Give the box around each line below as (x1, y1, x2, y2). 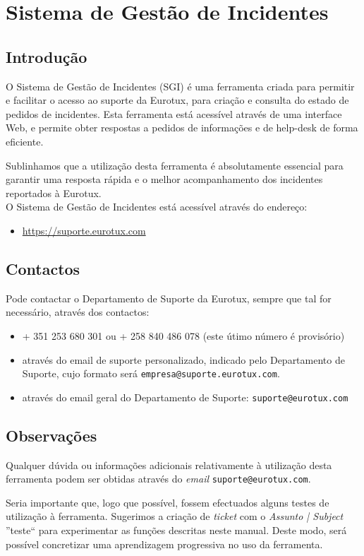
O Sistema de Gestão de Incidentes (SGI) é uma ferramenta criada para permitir (6, 78, 355, 93)
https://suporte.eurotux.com (22, 223, 146, 237)
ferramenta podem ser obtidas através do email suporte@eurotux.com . (6, 471, 311, 486)
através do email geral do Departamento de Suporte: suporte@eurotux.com (22, 389, 348, 404)
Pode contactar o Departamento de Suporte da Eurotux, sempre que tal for (6, 290, 332, 305)
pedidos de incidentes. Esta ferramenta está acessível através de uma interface (6, 106, 342, 121)
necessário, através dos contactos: (6, 304, 150, 319)
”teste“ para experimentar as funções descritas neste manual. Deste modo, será (6, 523, 347, 538)
